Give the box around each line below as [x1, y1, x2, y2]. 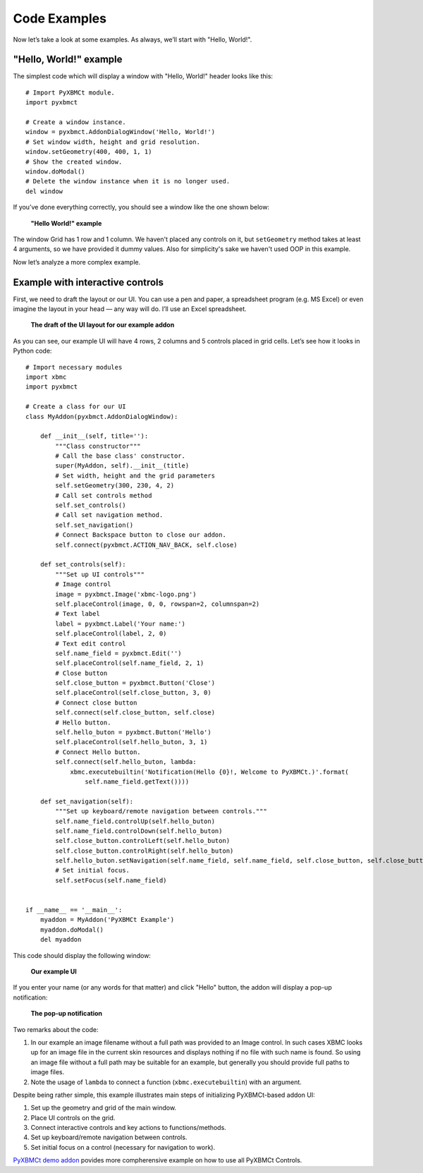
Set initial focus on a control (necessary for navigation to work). [30, 1143, 215, 1151]
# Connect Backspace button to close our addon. [55, 531, 227, 539]
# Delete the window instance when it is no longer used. [25, 177, 231, 186]
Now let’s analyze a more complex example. [13, 257, 141, 266]
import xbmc [25, 372, 67, 381]
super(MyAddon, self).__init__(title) [55, 462, 190, 470]
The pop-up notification [30, 1009, 102, 1018]
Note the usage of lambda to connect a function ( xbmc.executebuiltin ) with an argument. [30, 1078, 302, 1086]
